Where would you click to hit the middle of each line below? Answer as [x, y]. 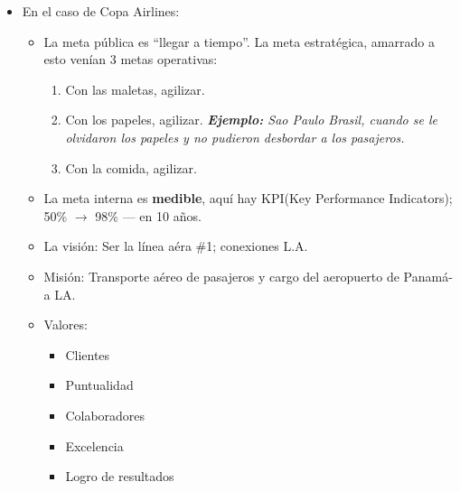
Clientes [88, 354]
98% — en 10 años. [148, 215]
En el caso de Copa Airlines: [101, 11]
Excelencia [94, 445]
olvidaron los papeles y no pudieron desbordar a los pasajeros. [235, 137]
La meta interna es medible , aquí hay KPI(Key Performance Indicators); [248, 198]
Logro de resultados [120, 476]
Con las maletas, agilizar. [135, 89]
